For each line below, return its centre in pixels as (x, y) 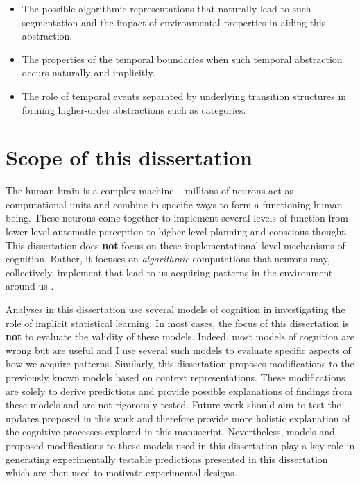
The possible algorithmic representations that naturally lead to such (166, 8)
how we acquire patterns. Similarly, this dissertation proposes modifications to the (180, 364)
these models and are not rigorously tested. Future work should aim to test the (173, 404)
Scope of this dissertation (129, 157)
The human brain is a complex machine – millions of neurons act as (149, 191)
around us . (30, 286)
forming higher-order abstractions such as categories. (134, 109)
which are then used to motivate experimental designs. (121, 473)
